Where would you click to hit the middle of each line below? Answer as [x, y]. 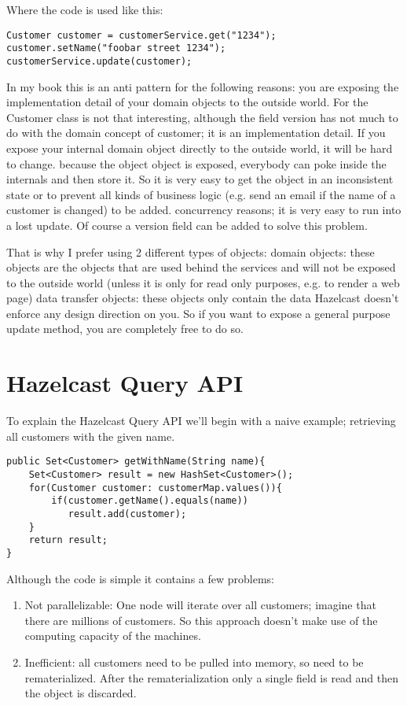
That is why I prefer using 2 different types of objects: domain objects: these [191, 251]
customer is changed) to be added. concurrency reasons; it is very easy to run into [204, 210]
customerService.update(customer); [99, 61]
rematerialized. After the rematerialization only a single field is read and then [212, 677]
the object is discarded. [81, 693]
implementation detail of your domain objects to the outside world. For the [187, 102]
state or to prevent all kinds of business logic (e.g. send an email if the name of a [201, 194]
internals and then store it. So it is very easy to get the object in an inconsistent [200, 179]
